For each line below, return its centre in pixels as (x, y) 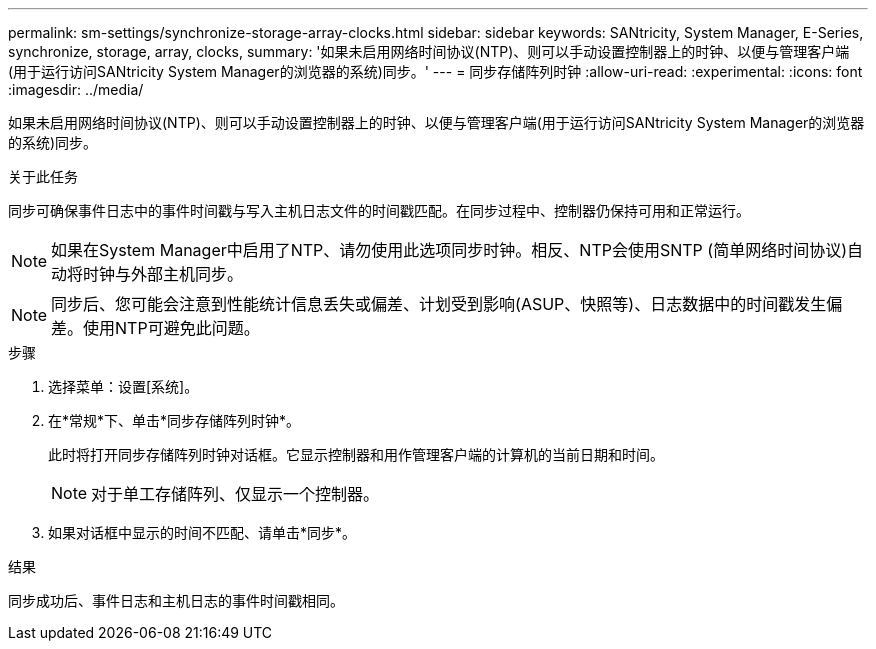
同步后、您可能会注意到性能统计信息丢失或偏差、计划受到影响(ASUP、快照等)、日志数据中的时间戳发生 (439, 304)
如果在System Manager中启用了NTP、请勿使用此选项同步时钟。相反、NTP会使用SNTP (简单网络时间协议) (449, 250)
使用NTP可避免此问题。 (171, 328)
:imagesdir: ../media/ (76, 89)
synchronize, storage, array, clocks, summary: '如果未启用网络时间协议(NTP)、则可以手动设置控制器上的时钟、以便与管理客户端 (429, 51)
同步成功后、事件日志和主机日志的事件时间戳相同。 (176, 600)
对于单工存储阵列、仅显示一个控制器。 (235, 494)
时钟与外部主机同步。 (163, 274)
